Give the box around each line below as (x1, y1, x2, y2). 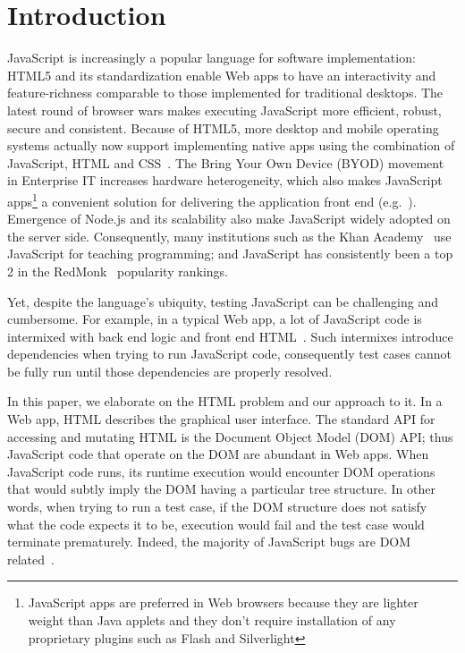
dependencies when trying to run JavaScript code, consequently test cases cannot (7, 344, 452, 363)
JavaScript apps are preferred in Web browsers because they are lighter (28, 593, 418, 612)
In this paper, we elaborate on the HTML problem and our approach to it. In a (7, 392, 443, 411)
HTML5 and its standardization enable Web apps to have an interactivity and (7, 65, 436, 84)
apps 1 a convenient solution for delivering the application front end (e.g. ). (7, 189, 417, 210)
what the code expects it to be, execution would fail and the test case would (7, 514, 425, 533)
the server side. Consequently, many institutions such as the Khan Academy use (7, 226, 452, 245)
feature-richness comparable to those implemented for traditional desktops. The (7, 83, 444, 102)
